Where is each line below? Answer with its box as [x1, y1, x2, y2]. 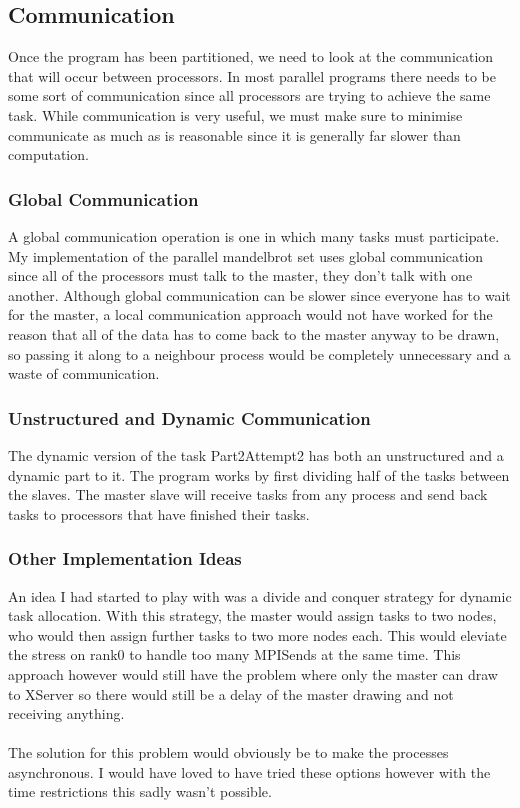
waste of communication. [8, 363, 160, 384]
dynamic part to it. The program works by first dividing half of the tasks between [8, 464, 510, 485]
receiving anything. [8, 703, 125, 724]
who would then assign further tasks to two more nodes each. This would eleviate [8, 624, 507, 645]
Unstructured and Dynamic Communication [8, 405, 371, 430]
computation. [8, 144, 89, 165]
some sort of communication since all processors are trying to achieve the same [8, 85, 491, 106]
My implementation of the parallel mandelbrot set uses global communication [8, 245, 484, 266]
